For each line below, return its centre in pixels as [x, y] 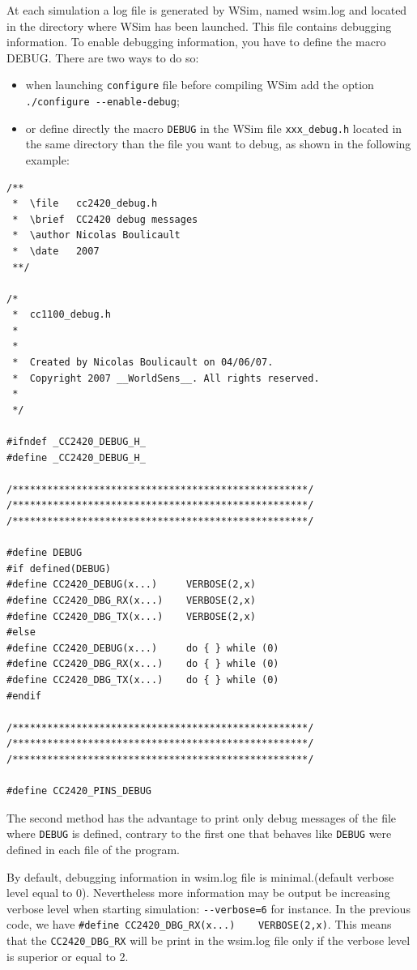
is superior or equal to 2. [68, 956]
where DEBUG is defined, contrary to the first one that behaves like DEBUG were [199, 833]
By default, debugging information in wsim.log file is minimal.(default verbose [200, 876]
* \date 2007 [56, 251]
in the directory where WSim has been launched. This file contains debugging [199, 26]
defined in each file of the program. [93, 849]
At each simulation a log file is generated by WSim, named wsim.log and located [207, 10]
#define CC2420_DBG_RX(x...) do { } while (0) [143, 664]
